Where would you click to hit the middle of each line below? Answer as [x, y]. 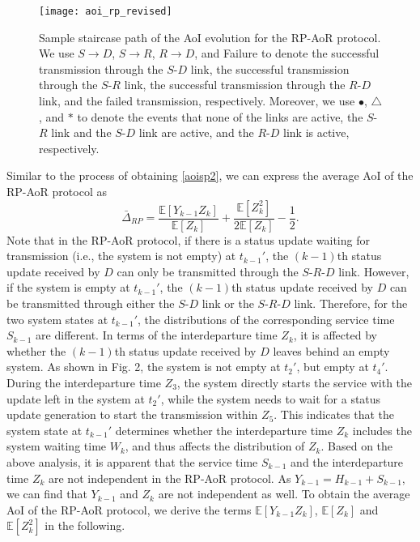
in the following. [85, 525]
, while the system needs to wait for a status [271, 398]
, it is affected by [335, 335]
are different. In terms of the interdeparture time [157, 335]
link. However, [374, 271]
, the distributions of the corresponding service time [266, 319]
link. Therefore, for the [351, 303]
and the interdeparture [347, 461]
